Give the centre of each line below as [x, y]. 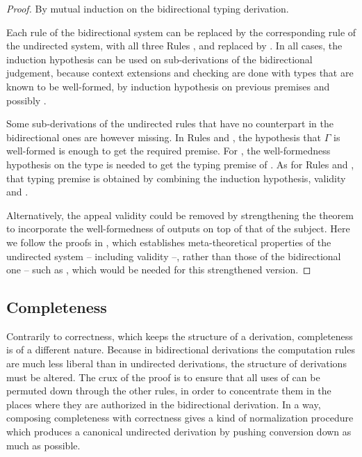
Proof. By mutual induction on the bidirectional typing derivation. [148, 8]
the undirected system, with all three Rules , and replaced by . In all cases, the [174, 46]
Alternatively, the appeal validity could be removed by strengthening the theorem [180, 215]
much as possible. [43, 445]
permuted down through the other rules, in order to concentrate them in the [169, 391]
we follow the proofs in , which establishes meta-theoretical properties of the [169, 242]
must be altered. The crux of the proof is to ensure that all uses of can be [163, 377]
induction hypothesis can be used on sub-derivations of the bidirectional [159, 59]
